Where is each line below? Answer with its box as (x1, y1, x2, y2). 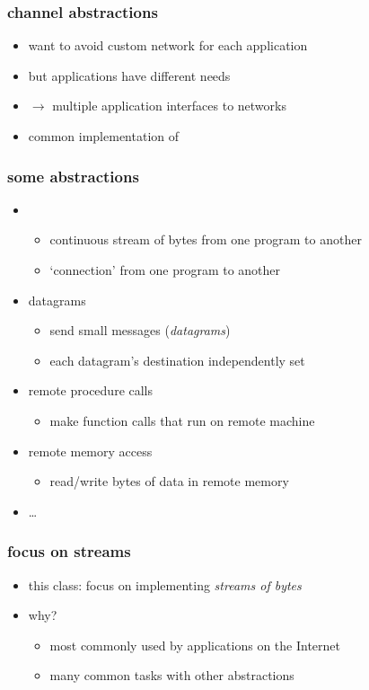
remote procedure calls (28, 381, 154, 400)
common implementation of (28, 127, 180, 145)
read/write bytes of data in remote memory (49, 472, 289, 491)
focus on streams (7, 540, 131, 562)
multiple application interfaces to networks (52, 96, 286, 115)
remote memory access (28, 441, 153, 460)
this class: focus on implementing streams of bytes (28, 575, 302, 594)
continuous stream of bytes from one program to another (49, 230, 362, 249)
